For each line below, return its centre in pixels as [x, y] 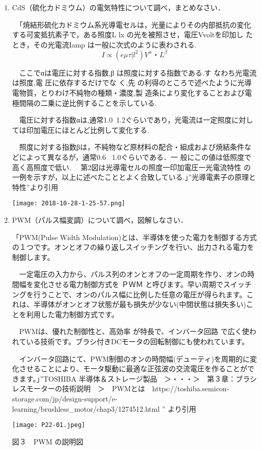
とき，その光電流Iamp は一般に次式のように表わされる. [104, 44]
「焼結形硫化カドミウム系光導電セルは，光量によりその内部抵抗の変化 [135, 24]
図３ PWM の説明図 [48, 441]
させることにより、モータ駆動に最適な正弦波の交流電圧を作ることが [133, 369]
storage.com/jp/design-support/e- [65, 398]
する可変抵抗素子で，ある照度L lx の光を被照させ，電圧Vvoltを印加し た [132, 34]
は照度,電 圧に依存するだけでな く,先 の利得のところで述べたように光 [128, 82]
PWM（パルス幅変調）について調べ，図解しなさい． [100, 220]
